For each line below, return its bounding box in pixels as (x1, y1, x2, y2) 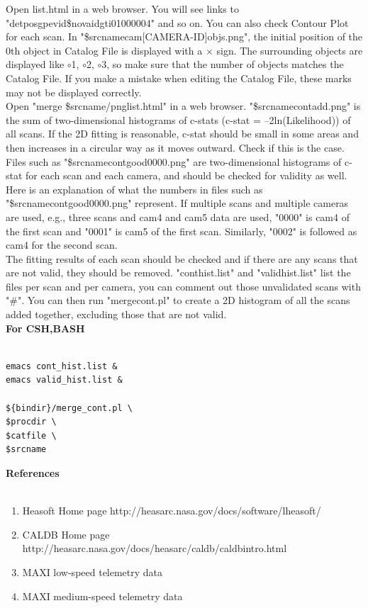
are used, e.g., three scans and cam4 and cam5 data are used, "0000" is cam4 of (6, 209, 350, 224)
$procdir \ (6, 417, 57, 427)
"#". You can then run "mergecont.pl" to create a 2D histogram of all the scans (6, 293, 350, 308)
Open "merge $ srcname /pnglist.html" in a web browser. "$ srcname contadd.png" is (6, 98, 361, 113)
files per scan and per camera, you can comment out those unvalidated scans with (6, 278, 361, 293)
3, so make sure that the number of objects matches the (101, 57, 344, 72)
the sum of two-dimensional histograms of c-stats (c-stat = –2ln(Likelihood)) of (6, 112, 351, 127)
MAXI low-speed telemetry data (22, 564, 163, 579)
